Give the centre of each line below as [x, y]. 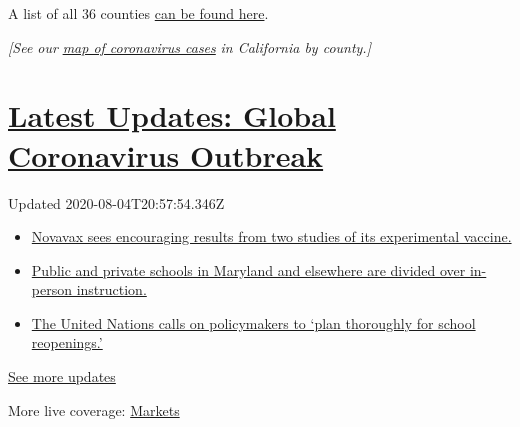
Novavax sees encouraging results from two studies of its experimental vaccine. [271, 236]
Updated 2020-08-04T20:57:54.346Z [116, 202]
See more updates [62, 376]
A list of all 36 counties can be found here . [138, 13]
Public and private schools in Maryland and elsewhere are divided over [248, 269]
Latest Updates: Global [172, 115]
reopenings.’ [67, 342]
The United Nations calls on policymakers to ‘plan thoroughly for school [253, 322]
